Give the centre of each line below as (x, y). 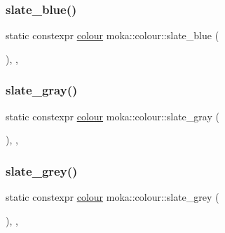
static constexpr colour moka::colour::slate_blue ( (112, 35)
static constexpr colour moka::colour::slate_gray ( (112, 116)
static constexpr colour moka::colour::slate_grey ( (112, 197)
